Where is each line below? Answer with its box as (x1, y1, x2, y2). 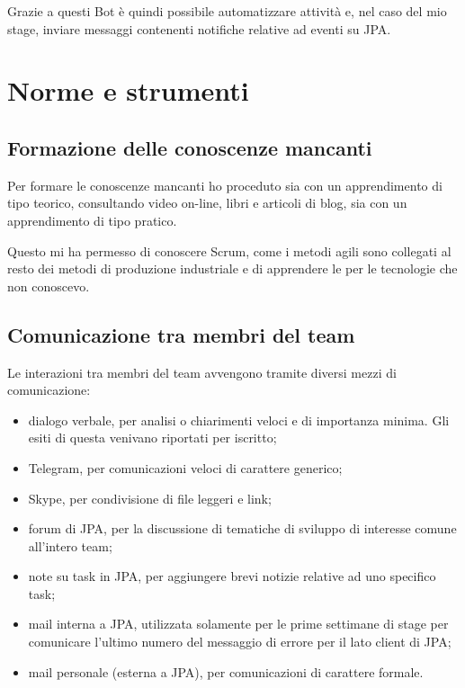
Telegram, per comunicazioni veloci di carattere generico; (28, 458, 343, 477)
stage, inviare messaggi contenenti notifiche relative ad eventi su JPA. (7, 19, 391, 38)
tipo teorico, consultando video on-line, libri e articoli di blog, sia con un (7, 193, 407, 212)
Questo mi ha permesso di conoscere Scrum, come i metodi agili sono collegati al (7, 241, 452, 260)
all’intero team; (28, 536, 112, 555)
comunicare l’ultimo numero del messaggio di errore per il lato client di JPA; (28, 632, 452, 651)
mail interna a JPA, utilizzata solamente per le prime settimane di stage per (28, 614, 449, 633)
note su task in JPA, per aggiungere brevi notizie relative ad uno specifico (28, 567, 436, 585)
